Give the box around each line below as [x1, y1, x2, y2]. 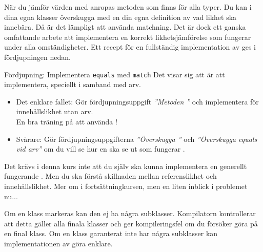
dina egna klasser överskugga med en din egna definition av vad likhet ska [4, 11, 237, 22]
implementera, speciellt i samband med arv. [4, 79, 141, 90]
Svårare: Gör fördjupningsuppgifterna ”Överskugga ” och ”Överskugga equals [16, 133, 257, 144]
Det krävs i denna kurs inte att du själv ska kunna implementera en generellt [4, 160, 247, 171]
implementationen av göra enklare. [4, 238, 113, 248]
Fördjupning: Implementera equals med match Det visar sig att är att [4, 69, 225, 79]
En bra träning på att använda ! [16, 116, 117, 127]
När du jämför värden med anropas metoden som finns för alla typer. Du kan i [4, 2, 252, 12]
